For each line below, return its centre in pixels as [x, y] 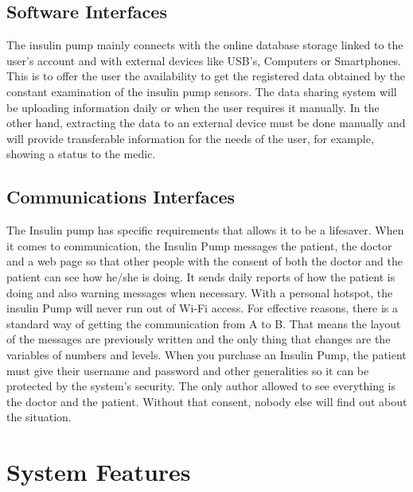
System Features [99, 472]
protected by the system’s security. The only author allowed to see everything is [201, 386]
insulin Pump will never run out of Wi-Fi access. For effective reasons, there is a [202, 308]
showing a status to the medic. [81, 154]
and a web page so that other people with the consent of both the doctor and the [205, 261]
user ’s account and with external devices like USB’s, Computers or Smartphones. [204, 60]
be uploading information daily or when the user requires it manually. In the [193, 107]
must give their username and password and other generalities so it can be [188, 370]
